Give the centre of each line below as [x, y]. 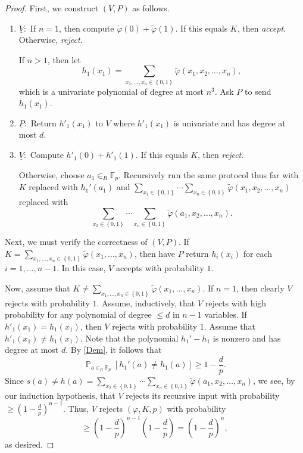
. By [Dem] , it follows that [114, 350]
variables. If [226, 314]
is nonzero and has [247, 338]
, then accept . [261, 28]
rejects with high [236, 302]
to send [258, 91]
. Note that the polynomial [129, 338]
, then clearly [260, 288]
